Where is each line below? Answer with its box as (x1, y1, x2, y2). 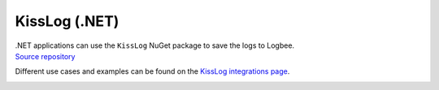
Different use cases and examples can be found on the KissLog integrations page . (15, 66, 290, 76)
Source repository (15, 51, 76, 61)
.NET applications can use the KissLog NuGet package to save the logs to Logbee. (15, 41, 295, 50)
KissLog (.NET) (15, 12, 120, 30)
